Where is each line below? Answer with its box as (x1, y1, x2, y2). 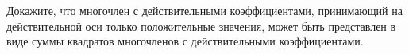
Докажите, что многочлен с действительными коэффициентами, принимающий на (6, 2, 403, 18)
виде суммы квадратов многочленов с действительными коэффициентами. (6, 33, 364, 49)
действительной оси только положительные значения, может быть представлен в (6, 17, 396, 34)
